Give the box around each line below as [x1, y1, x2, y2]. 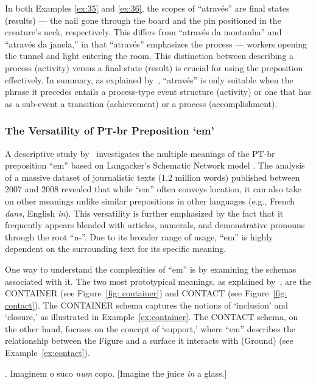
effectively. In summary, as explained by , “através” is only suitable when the [5, 73, 293, 86]
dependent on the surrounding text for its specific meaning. [5, 242, 226, 255]
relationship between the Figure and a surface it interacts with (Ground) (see [5, 334, 293, 347]
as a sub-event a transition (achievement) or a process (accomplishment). [5, 97, 278, 110]
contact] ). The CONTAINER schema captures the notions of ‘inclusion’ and [5, 298, 289, 311]
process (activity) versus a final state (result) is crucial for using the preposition [5, 61, 303, 74]
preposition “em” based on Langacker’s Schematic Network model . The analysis [5, 159, 305, 172]
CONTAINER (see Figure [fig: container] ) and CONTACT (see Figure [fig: [5, 287, 287, 299]
